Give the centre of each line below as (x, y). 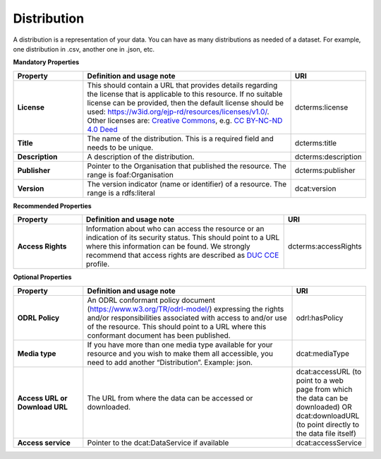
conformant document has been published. (159, 335)
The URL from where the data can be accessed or (170, 398)
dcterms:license (321, 107)
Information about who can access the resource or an (175, 229)
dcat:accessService (329, 443)
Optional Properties (42, 277)
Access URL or (42, 398)
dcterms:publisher (325, 170)
